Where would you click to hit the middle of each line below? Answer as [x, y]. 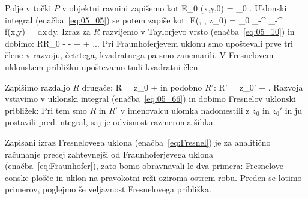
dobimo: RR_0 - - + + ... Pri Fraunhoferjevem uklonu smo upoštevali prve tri [149, 43]
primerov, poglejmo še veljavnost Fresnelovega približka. [108, 189]
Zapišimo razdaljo [38, 87]
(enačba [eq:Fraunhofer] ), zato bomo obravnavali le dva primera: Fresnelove [144, 166]
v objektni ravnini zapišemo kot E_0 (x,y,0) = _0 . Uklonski [174, 8]
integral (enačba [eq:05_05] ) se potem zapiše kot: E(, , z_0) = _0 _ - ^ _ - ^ [144, 19]
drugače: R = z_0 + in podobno [142, 87]
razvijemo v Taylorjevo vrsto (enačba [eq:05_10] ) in [198, 31]
